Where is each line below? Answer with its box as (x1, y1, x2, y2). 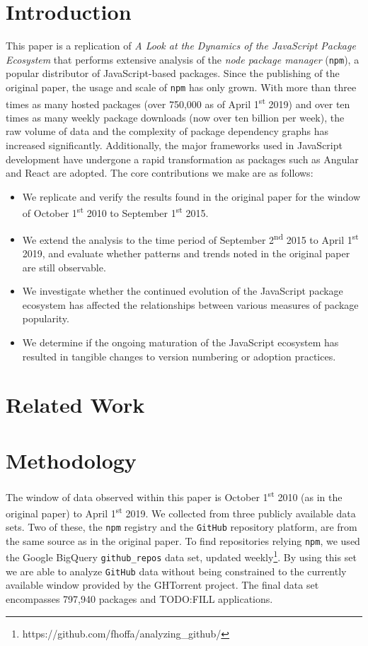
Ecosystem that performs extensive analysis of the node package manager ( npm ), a (6, 52, 360, 66)
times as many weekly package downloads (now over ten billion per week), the (6, 110, 345, 124)
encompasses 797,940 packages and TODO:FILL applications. (6, 591, 273, 606)
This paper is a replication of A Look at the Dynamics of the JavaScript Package (6, 38, 356, 53)
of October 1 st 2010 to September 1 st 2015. (22, 204, 209, 221)
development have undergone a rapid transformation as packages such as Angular (6, 151, 359, 166)
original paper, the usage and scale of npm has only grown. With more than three (6, 79, 357, 94)
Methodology (6, 445, 137, 474)
